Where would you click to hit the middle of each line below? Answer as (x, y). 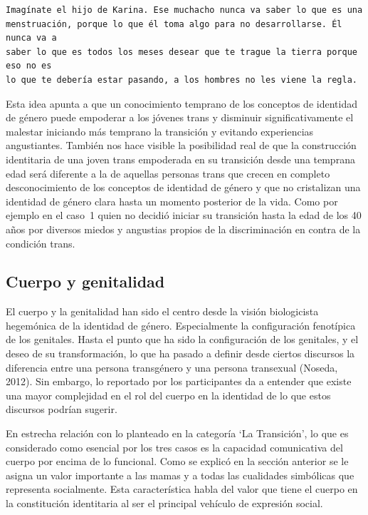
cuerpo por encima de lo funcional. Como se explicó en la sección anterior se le (177, 461)
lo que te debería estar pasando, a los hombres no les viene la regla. (182, 80)
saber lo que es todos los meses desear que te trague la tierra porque (182, 52)
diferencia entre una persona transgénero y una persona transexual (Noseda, (172, 367)
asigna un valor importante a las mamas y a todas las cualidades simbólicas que (180, 475)
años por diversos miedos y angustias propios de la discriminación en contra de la (183, 229)
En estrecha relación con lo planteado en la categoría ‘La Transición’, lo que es (177, 433)
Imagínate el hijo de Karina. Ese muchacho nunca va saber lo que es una (184, 10)
